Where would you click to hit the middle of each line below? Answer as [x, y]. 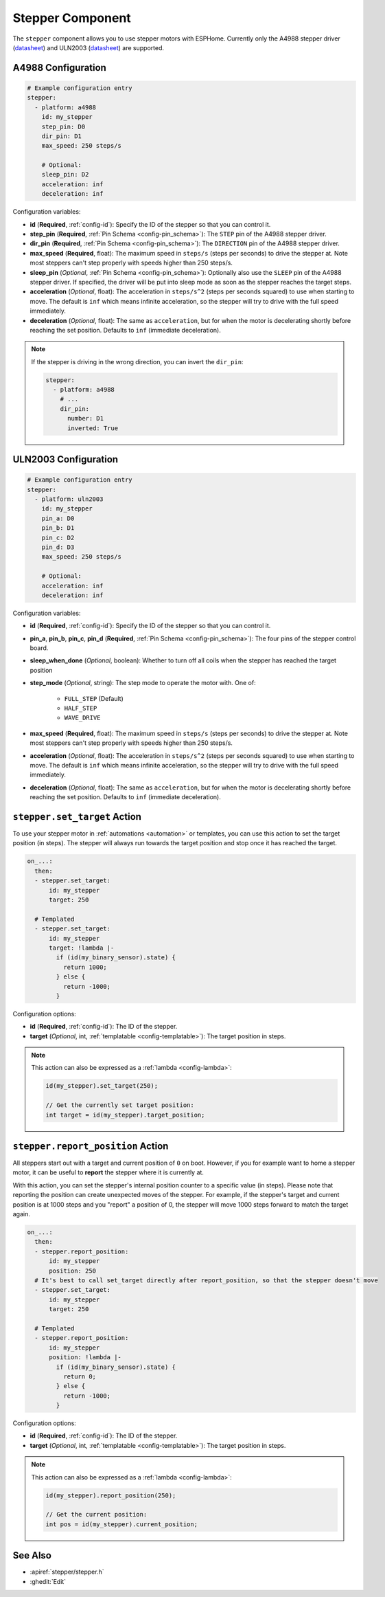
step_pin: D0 [63, 126]
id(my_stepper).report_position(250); [111, 1495]
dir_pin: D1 [62, 136]
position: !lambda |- [85, 1358]
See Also [32, 1555]
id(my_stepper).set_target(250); [102, 1086]
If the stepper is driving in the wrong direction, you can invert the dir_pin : [137, 361]
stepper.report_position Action [91, 1146]
